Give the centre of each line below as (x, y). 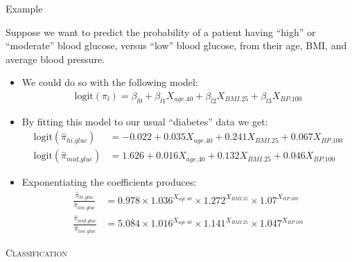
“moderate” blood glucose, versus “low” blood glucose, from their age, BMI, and (176, 45)
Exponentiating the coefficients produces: (109, 182)
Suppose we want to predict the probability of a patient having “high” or (161, 32)
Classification (36, 252)
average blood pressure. (55, 59)
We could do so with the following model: (110, 82)
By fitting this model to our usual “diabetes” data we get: (145, 121)
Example (24, 8)
